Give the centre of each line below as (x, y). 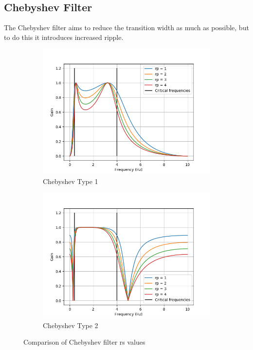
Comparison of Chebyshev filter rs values (84, 341)
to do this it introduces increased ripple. (64, 37)
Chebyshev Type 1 (71, 181)
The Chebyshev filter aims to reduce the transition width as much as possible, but (126, 28)
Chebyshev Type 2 (71, 325)
